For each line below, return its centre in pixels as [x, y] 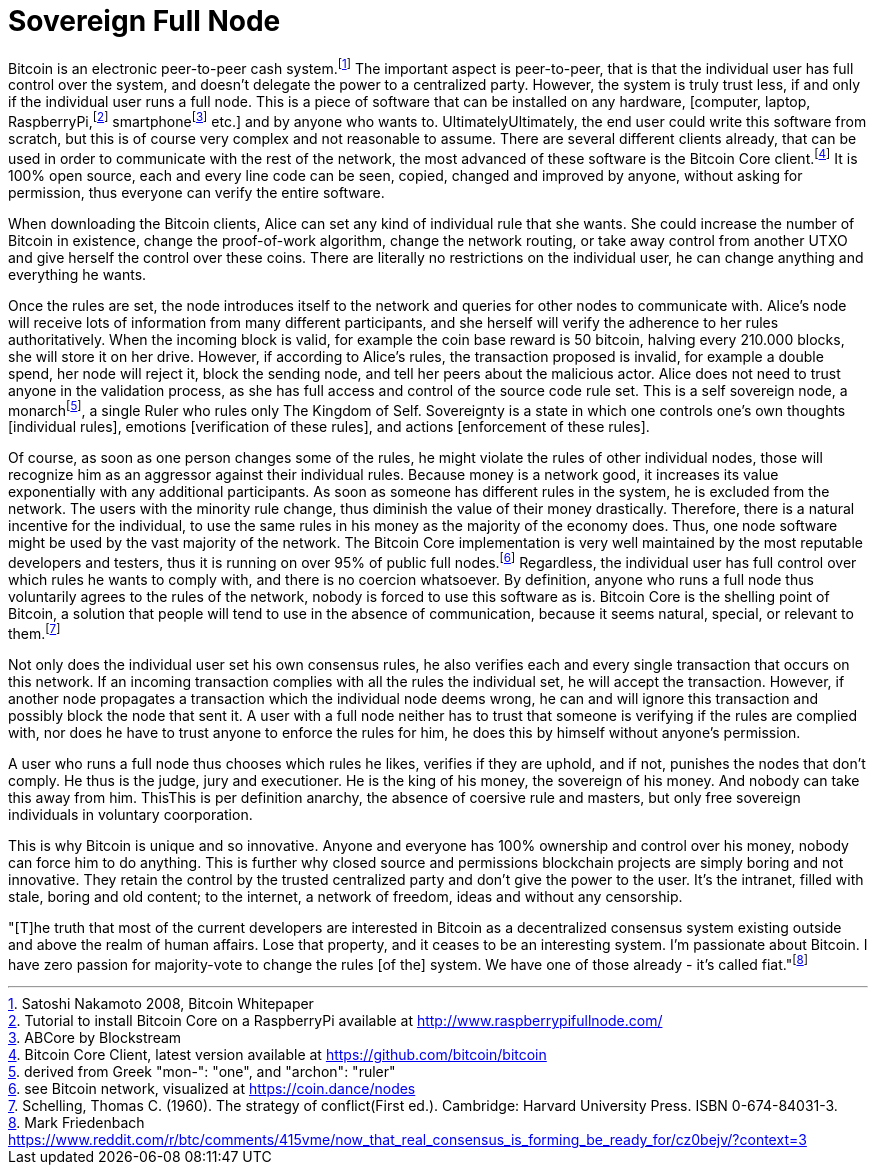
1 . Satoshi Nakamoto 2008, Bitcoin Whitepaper [161, 1004]
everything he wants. [77, 274]
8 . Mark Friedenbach [76, 1123]
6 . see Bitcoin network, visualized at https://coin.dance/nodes [212, 1089]
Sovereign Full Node [144, 21]
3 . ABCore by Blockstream [95, 1038]
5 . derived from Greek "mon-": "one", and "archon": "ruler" [202, 1072]
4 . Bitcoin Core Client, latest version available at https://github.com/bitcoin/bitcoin [277, 1055]
